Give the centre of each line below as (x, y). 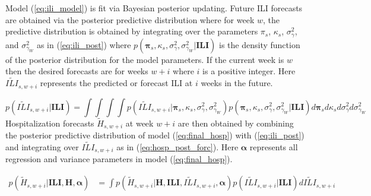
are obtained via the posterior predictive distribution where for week (130, 19)
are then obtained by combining (236, 123)
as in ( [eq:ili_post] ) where (84, 44)
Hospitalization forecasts (50, 123)
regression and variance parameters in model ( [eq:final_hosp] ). (119, 159)
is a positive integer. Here (249, 71)
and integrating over (42, 146)
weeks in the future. (237, 83)
